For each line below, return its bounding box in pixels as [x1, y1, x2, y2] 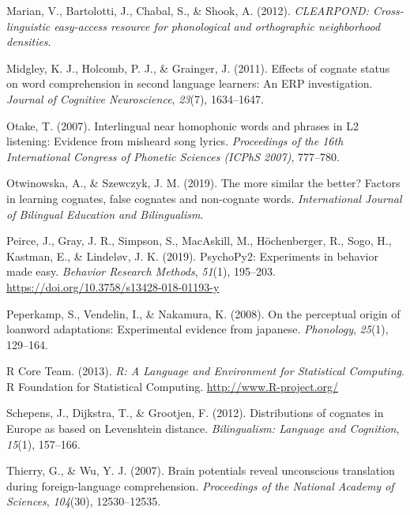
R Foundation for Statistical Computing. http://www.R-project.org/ [6, 378, 339, 394]
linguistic [6, 17, 51, 34]
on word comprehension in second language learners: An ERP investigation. [6, 75, 373, 92]
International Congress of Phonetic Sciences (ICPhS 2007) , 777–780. [6, 148, 340, 164]
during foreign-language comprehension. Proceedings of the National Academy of [6, 477, 394, 494]
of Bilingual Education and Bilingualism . [6, 205, 204, 222]
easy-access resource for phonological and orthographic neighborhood [54, 17, 381, 34]
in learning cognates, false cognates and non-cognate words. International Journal [6, 190, 402, 206]
